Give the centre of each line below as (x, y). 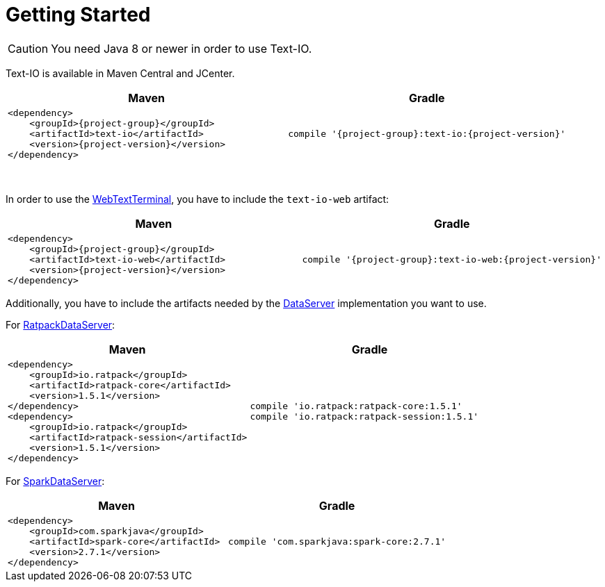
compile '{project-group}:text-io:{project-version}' (427, 133)
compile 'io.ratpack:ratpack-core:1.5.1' (356, 406)
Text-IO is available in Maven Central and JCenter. (120, 73)
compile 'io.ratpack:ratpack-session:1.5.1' (364, 416)
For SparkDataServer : (55, 481)
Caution (28, 48)
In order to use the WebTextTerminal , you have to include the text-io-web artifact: (197, 199)
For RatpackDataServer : (60, 324)
